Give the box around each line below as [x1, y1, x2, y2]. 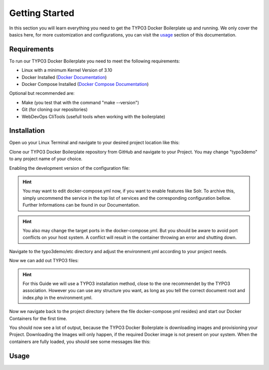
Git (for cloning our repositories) [21, 106, 88, 112]
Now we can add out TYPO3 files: [9, 258, 79, 264]
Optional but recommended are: [9, 90, 75, 96]
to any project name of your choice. [9, 156, 83, 162]
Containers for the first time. [9, 315, 67, 322]
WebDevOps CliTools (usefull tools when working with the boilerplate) [21, 113, 165, 119]
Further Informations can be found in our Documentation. [22, 202, 140, 208]
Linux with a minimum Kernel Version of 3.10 [21, 67, 113, 73]
